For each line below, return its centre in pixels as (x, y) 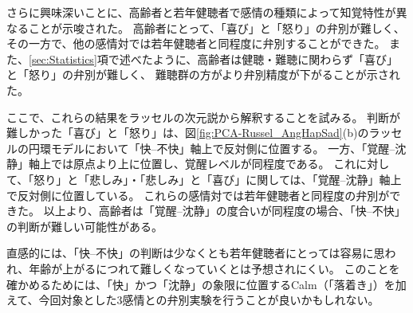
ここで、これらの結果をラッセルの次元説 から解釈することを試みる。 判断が (204, 117)
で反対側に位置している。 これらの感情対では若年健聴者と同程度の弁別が (198, 195)
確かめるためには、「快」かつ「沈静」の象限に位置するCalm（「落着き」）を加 (206, 284)
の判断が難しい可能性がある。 (85, 226)
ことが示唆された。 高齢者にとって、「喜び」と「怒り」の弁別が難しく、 (216, 27)
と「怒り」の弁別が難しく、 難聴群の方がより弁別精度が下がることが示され (203, 74)
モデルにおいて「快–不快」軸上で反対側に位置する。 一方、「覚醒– (223, 148)
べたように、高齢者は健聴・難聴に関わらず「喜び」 (264, 59)
